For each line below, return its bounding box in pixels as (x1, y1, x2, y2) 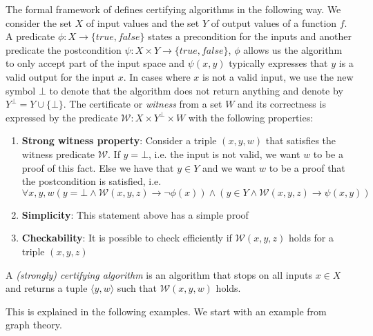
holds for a (288, 230, 334, 245)
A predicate (6, 29, 55, 43)
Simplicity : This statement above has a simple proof (21, 207, 249, 221)
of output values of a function (211, 15, 337, 30)
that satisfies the (265, 133, 336, 148)
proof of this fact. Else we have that (21, 160, 174, 175)
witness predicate (21, 146, 95, 161)
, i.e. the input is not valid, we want (149, 146, 300, 161)
